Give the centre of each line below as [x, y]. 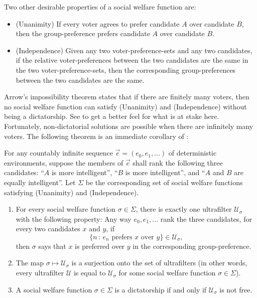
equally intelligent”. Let [40, 182]
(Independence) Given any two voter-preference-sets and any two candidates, [134, 50]
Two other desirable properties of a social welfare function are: [100, 7]
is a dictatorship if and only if [161, 289]
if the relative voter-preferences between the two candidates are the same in [132, 60]
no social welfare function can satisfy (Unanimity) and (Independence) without [125, 106]
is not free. [236, 289]
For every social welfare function [66, 209]
